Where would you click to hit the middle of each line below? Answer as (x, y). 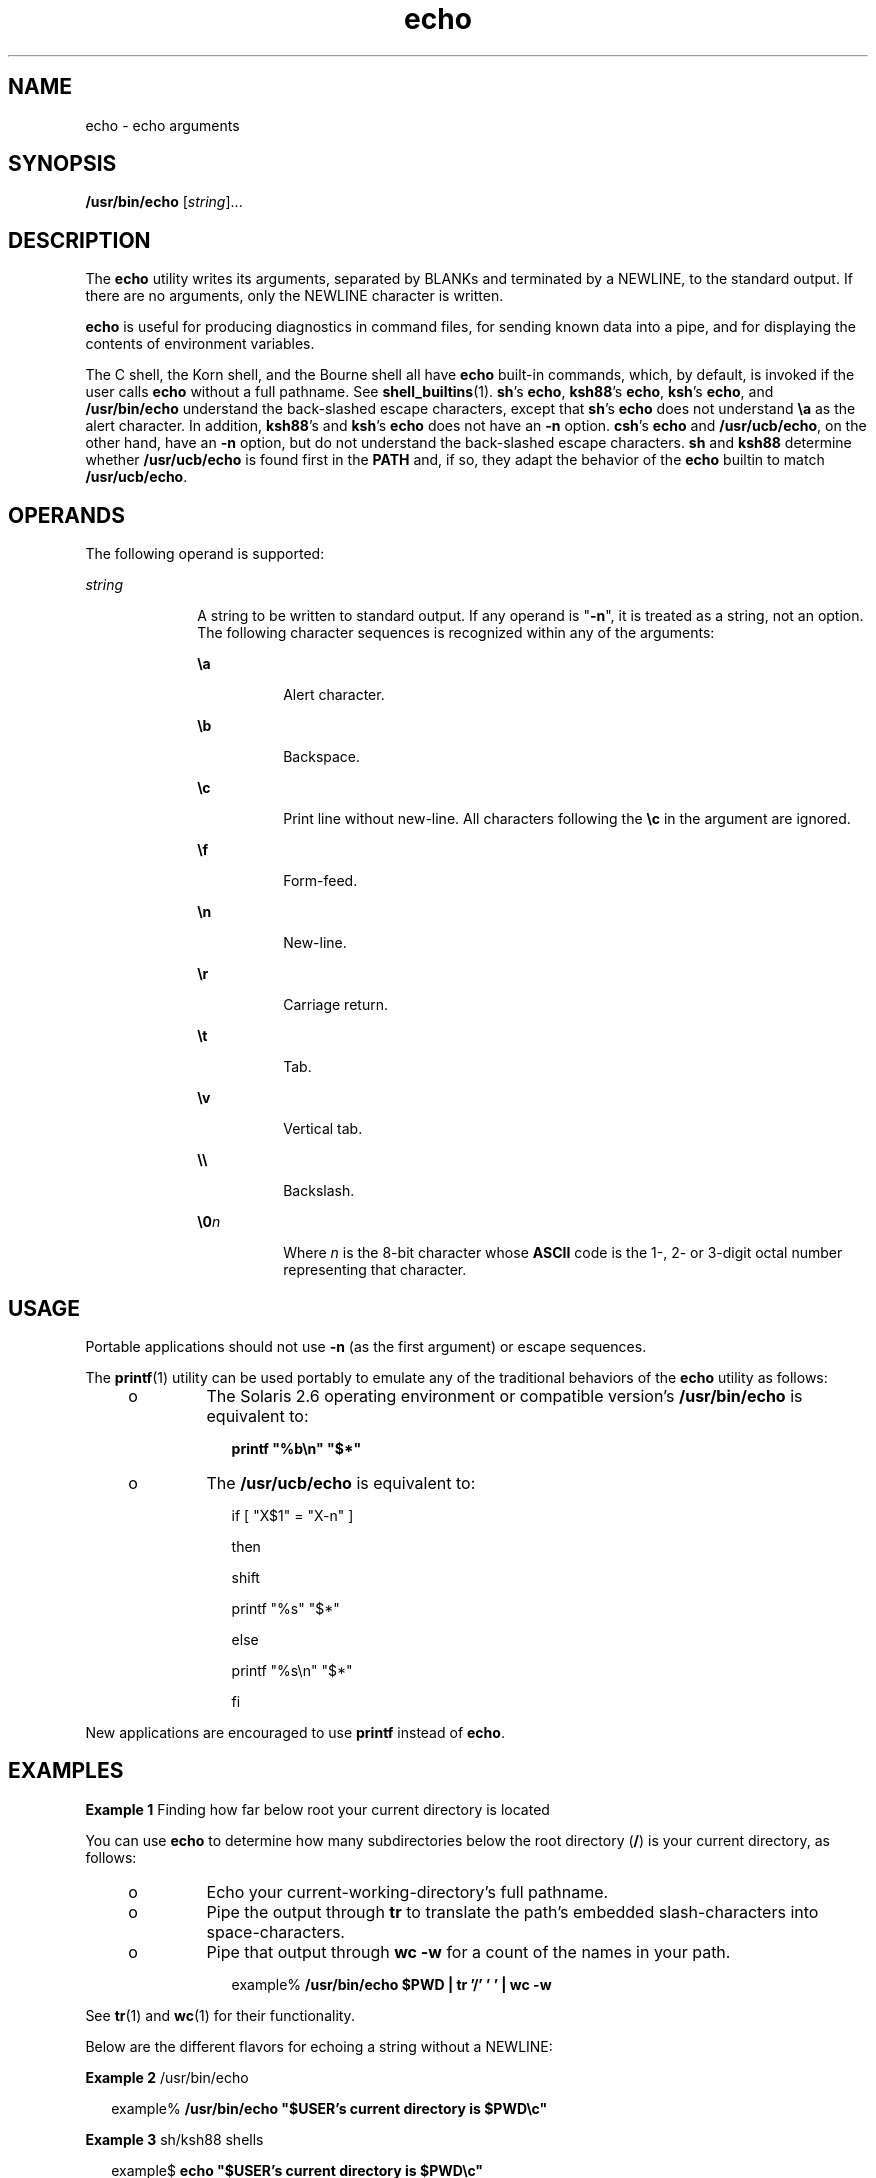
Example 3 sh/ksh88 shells (174, 2139)
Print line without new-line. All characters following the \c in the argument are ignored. (567, 819)
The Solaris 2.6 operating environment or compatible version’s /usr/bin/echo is (504, 1395)
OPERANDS (66, 515)
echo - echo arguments (162, 125)
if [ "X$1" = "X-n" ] (292, 1515)
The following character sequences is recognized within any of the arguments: (456, 633)
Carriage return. (335, 1005)
